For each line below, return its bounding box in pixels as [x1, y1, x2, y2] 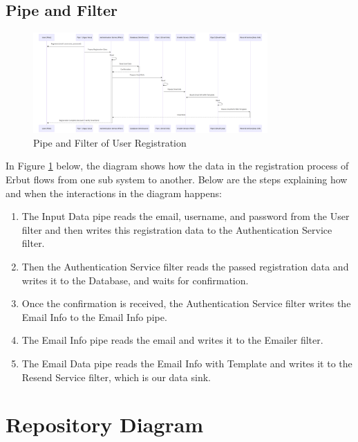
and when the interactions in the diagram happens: [6, 185, 222, 200]
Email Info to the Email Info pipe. [21, 309, 167, 324]
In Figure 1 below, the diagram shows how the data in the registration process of [6, 158, 349, 173]
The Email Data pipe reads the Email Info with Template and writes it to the [21, 356, 352, 370]
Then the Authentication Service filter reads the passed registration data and [21, 259, 349, 274]
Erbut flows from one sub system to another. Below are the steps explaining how [6, 172, 348, 187]
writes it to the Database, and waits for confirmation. [21, 273, 249, 287]
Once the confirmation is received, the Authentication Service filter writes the [21, 296, 351, 311]
